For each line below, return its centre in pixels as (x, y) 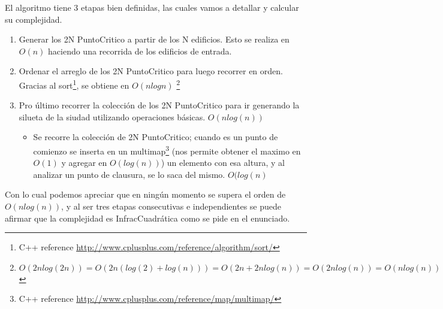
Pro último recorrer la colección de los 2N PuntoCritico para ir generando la (159, 105)
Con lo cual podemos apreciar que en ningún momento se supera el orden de (145, 194)
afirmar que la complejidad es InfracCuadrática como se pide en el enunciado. (147, 218)
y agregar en (84, 163)
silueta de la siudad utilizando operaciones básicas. (112, 116)
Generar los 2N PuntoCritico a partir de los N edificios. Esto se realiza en (154, 39)
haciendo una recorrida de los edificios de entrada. (140, 51)
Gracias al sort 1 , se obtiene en (74, 84)
